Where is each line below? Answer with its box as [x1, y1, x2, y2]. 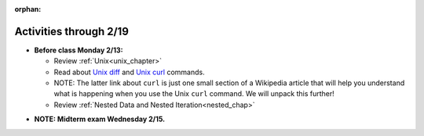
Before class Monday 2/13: [34, 45, 123, 55]
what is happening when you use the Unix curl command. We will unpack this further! [53, 89, 335, 98]
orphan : [14, 5, 42, 13]
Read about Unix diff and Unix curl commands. [53, 67, 205, 77]
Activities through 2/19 [14, 24, 130, 38]
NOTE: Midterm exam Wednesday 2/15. [34, 114, 166, 124]
